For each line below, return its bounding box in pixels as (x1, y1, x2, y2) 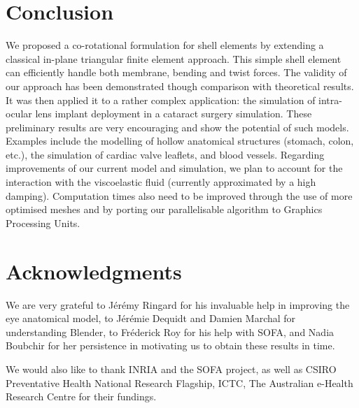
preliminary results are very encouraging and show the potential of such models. (6, 119, 349, 134)
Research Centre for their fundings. (6, 389, 157, 404)
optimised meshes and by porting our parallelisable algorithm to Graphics (6, 202, 323, 217)
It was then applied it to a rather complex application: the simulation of (6, 92, 316, 107)
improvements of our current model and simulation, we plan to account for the (6, 161, 343, 175)
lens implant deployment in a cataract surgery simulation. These (35, 106, 312, 121)
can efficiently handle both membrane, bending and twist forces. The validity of (6, 65, 347, 80)
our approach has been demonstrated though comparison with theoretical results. (6, 78, 354, 93)
